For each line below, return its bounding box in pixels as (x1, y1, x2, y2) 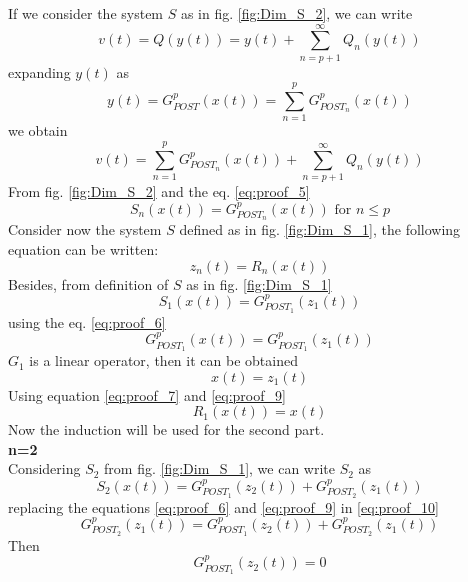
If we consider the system (8, 3, 164, 23)
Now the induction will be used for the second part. (8, 419, 325, 440)
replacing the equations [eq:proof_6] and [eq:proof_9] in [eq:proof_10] (8, 496, 439, 517)
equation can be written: (8, 238, 159, 259)
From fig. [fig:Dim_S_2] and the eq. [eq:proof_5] (8, 181, 310, 202)
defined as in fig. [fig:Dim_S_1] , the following (179, 219, 461, 240)
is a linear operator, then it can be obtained (29, 350, 298, 371)
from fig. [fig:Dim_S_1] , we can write (104, 458, 335, 479)
